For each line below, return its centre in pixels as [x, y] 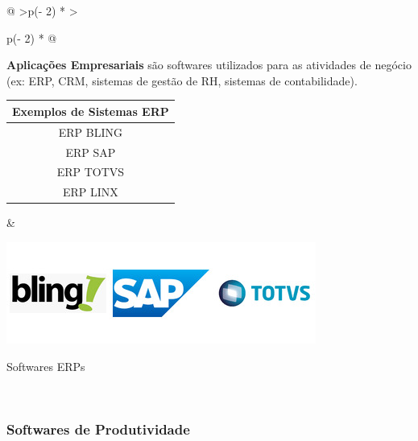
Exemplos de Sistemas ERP [91, 111]
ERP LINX [90, 192]
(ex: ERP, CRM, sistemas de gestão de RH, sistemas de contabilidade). [182, 80]
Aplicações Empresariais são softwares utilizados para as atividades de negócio [209, 65]
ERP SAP [91, 152]
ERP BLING [91, 132]
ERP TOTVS [91, 172]
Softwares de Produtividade [98, 429]
